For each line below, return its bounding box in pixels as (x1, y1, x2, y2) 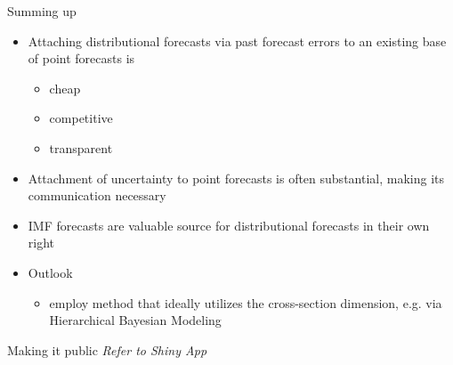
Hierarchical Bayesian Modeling (49, 311, 222, 329)
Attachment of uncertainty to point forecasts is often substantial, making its (28, 168, 445, 187)
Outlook (28, 263, 73, 281)
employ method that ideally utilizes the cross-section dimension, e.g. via (49, 293, 442, 312)
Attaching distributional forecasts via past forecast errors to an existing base (28, 31, 447, 50)
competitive (49, 109, 113, 127)
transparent (49, 138, 113, 157)
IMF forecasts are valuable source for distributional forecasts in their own (28, 215, 430, 234)
